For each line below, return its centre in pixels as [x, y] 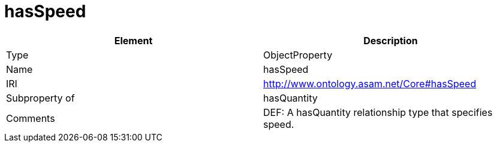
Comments [31, 118]
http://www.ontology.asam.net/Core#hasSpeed [370, 83]
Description [391, 40]
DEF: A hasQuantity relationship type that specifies [378, 112]
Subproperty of [40, 98]
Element [133, 40]
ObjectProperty [298, 55]
